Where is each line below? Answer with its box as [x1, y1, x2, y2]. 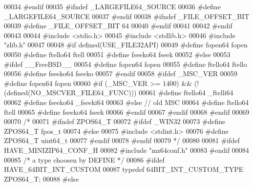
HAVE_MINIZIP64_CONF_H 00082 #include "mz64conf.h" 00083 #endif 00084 [4, 145, 249, 155]
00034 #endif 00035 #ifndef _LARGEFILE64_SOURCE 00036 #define [4, 1, 221, 11]
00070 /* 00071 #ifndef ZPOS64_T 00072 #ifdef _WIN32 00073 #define [4, 116, 226, 126]
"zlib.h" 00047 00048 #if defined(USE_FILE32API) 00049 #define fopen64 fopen [4, 40, 248, 50]
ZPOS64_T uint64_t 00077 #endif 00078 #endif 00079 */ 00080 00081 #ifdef [4, 135, 240, 145]
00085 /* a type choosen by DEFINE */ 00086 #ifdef [4, 154, 165, 165]
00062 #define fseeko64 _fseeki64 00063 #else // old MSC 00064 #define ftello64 [4, 97, 249, 107]
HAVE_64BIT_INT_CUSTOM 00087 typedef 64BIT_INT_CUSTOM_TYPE [4, 164, 244, 174]
